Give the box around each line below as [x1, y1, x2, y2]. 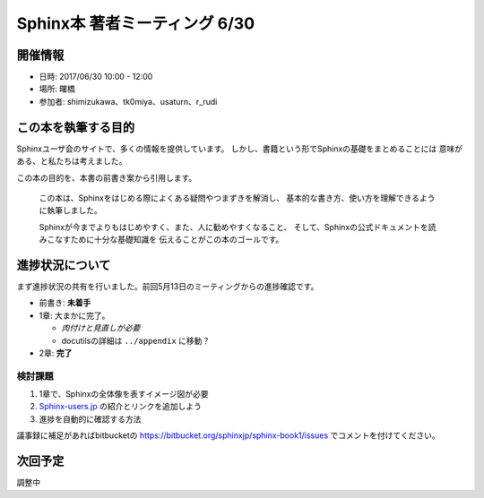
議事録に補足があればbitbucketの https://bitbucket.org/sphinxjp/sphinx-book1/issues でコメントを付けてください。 [16, 430, 441, 441]
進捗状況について [16, 257, 111, 272]
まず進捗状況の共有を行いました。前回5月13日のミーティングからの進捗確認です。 [16, 281, 319, 291]
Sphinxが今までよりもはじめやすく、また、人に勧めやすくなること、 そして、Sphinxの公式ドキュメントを [39, 221, 429, 232]
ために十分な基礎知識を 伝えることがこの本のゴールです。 [70, 234, 284, 245]
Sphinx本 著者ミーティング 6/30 [16, 13, 255, 33]
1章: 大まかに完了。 [39, 310, 110, 321]
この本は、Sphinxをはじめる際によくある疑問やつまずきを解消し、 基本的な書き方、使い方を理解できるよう [39, 193, 436, 203]
